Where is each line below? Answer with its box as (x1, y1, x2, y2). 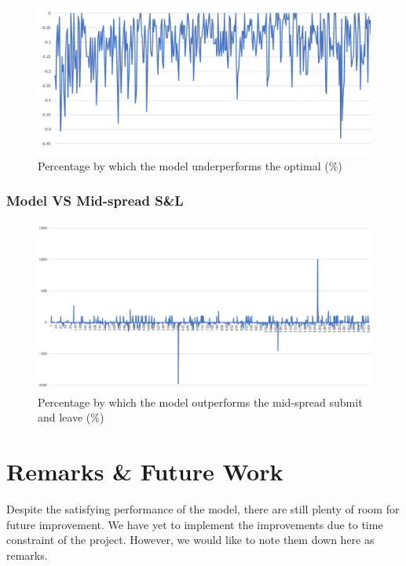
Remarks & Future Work (6, 455, 283, 487)
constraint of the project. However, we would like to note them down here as (6, 531, 375, 548)
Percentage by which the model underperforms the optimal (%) (38, 157, 342, 173)
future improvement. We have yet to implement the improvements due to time (6, 516, 383, 532)
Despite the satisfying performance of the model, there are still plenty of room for (6, 501, 400, 517)
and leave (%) (38, 409, 104, 425)
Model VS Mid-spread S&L (6, 191, 184, 210)
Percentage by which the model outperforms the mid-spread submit (38, 393, 363, 410)
